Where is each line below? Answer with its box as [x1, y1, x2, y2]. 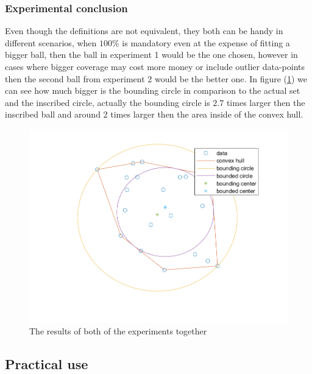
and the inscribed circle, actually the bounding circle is [5, 96, 210, 108]
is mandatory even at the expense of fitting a [122, 36, 290, 49]
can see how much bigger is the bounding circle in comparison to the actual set [5, 84, 300, 97]
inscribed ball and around [5, 108, 101, 121]
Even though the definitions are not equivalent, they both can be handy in [5, 24, 283, 37]
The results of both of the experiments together [29, 325, 207, 337]
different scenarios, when [5, 36, 97, 49]
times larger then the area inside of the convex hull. [110, 108, 303, 121]
